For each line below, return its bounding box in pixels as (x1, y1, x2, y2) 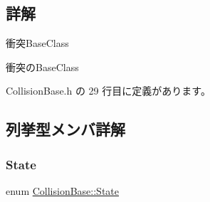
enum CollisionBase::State (6, 183, 120, 198)
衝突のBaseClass (6, 59, 79, 74)
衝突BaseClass (6, 36, 69, 51)
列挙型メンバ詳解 (6, 118, 125, 140)
